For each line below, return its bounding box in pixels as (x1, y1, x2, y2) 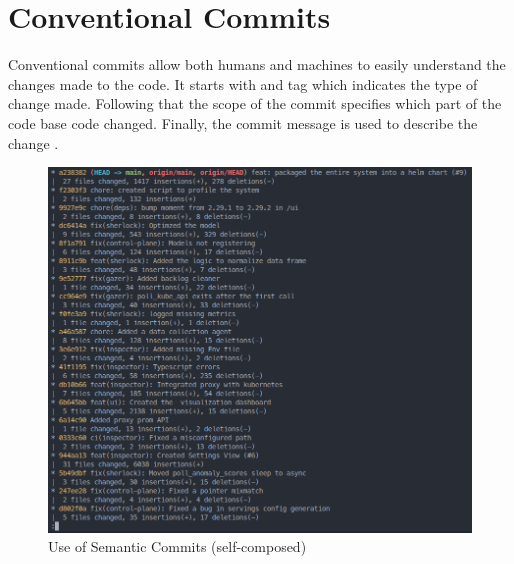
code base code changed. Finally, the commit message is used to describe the (8, 112, 478, 133)
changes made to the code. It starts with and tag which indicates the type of (8, 73, 478, 94)
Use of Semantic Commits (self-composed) (48, 536, 307, 557)
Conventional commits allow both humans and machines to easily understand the (8, 54, 506, 75)
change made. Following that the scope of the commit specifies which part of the (8, 93, 502, 114)
